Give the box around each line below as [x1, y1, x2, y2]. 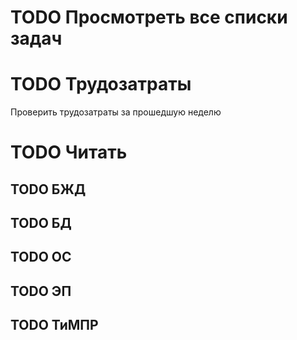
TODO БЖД [10, 181, 87, 198]
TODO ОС [10, 249, 72, 266]
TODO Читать [10, 141, 128, 164]
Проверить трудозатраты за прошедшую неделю [10, 106, 222, 118]
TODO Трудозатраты [10, 73, 192, 96]
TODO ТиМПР [10, 317, 99, 334]
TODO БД [10, 215, 72, 232]
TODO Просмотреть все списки [10, 6, 288, 29]
